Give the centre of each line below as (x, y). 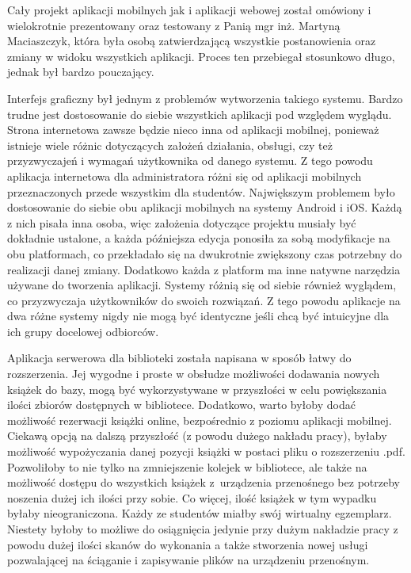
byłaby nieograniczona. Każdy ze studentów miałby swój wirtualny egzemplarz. (200, 513)
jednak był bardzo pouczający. (81, 72)
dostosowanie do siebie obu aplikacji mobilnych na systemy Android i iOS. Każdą (205, 207)
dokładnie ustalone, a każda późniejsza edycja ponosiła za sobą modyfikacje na (199, 238)
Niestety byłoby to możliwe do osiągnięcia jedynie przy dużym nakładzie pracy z (203, 529)
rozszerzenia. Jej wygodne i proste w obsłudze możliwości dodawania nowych (194, 374)
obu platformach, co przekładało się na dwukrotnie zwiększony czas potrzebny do (205, 253)
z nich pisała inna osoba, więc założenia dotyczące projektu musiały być (182, 222)
